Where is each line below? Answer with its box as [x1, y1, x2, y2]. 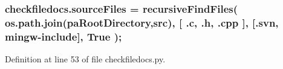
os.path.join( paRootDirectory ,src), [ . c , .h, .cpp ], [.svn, [5, 15, 279, 30]
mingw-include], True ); [5, 28, 122, 44]
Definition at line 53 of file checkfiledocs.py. [5, 53, 166, 65]
